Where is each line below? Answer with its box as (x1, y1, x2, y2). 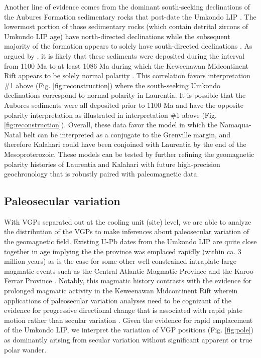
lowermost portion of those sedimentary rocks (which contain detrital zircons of (4, 21, 248, 32)
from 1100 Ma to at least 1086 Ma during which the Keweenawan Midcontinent (4, 60, 249, 71)
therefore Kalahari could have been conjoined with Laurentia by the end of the (4, 139, 246, 149)
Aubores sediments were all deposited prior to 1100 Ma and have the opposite (4, 99, 243, 110)
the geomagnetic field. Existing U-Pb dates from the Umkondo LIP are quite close (4, 236, 257, 247)
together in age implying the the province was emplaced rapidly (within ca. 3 (4, 246, 241, 256)
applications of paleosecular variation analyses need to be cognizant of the (4, 295, 232, 305)
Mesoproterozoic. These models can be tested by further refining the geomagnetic (4, 148, 254, 159)
